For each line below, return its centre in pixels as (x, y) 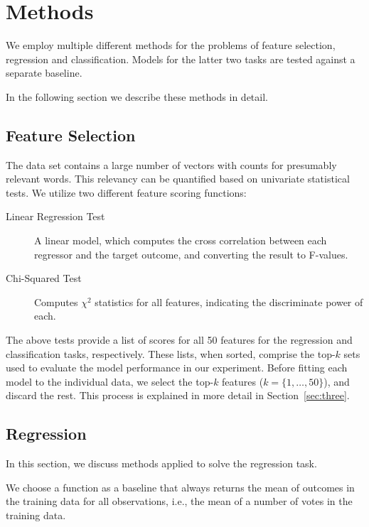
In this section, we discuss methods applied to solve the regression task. (161, 463)
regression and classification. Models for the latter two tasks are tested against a (181, 59)
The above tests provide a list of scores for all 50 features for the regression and (179, 340)
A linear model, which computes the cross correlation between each (181, 240)
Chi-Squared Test (44, 278)
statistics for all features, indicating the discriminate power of (229, 301)
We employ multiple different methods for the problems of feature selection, (171, 45)
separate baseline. (44, 73)
